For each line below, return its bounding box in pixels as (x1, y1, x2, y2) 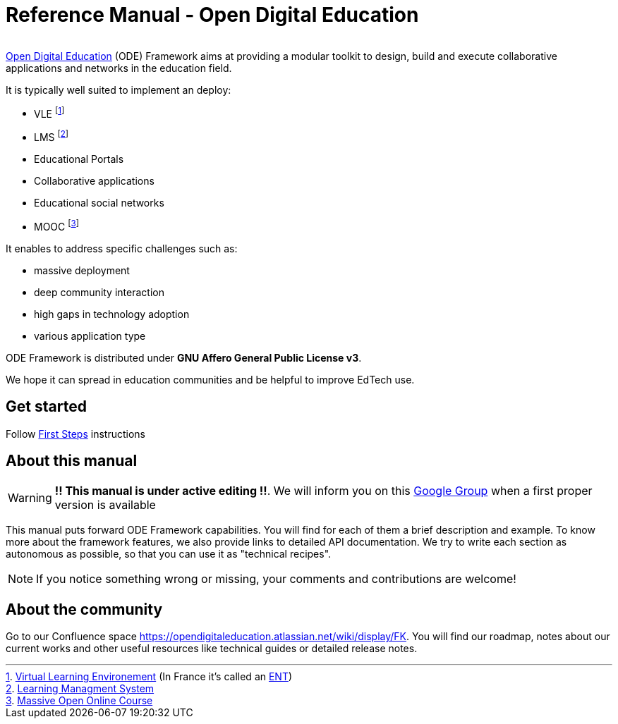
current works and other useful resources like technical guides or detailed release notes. (6, 642, 418, 655)
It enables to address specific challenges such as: (6, 242, 238, 254)
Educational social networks (34, 197, 164, 209)
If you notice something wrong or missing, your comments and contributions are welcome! (36, 572, 516, 587)
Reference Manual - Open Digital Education (6, 3, 419, 27)
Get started (6, 398, 87, 416)
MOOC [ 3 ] (34, 219, 79, 233)
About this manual (6, 451, 138, 470)
